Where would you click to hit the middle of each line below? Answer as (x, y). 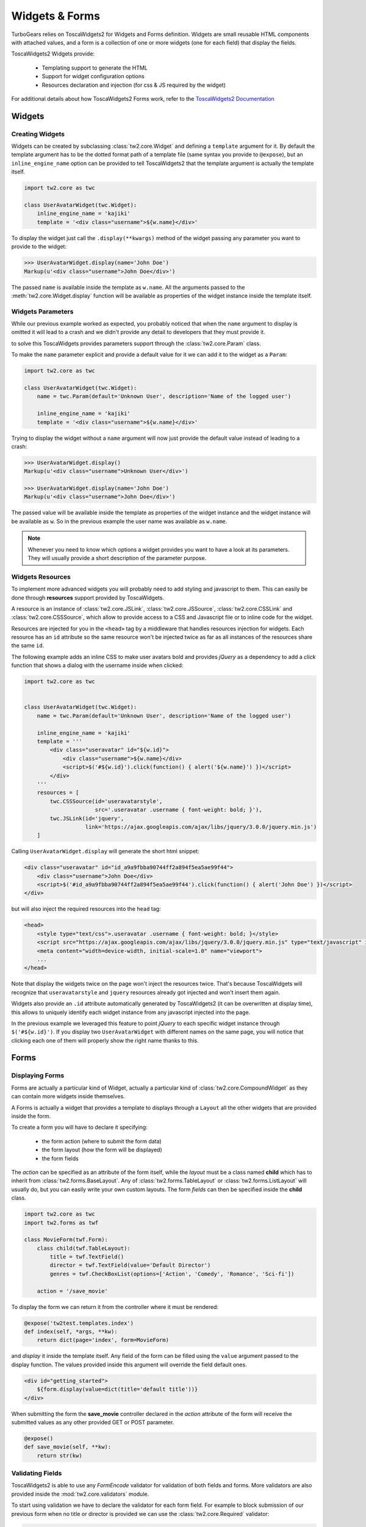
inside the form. (31, 1116)
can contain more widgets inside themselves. (68, 1096)
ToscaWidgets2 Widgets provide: (53, 54)
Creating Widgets (38, 134)
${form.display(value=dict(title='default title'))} (117, 1389)
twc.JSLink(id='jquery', (87, 818)
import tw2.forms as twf (61, 1223)
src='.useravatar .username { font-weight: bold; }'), (178, 810)
